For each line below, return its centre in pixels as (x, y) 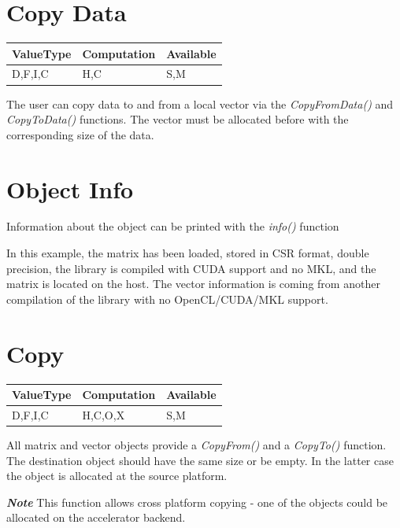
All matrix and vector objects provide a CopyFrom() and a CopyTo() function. (196, 445)
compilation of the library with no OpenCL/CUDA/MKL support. (167, 299)
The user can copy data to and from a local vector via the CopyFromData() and (200, 103)
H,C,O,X (104, 414)
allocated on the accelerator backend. (96, 517)
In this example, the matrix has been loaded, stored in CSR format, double (188, 253)
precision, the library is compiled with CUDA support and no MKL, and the (191, 268)
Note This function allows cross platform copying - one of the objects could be (197, 502)
